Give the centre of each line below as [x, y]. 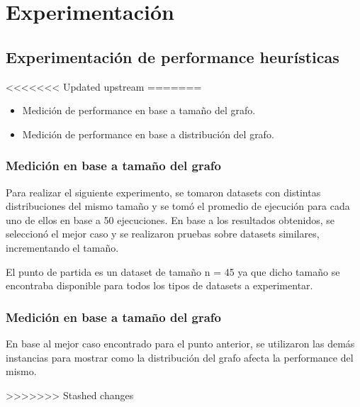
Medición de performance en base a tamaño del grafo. [139, 110]
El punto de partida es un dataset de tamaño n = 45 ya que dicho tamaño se [173, 271]
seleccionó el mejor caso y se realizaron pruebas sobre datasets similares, [163, 234]
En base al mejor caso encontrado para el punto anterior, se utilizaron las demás [180, 343]
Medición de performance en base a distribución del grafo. [148, 134]
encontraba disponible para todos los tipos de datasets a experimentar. [159, 285]
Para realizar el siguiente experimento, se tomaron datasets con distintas [163, 192]
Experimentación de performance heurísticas [173, 56]
